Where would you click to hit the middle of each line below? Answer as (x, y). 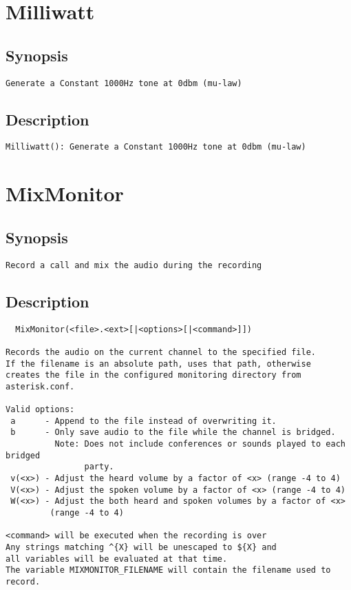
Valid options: (40, 410)
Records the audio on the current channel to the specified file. (161, 352)
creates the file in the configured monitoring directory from (153, 375)
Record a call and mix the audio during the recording (134, 265)
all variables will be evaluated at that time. (117, 559)
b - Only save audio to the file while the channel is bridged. (173, 433)
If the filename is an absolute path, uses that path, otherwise (158, 364)
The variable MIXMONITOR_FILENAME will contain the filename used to (168, 570)
